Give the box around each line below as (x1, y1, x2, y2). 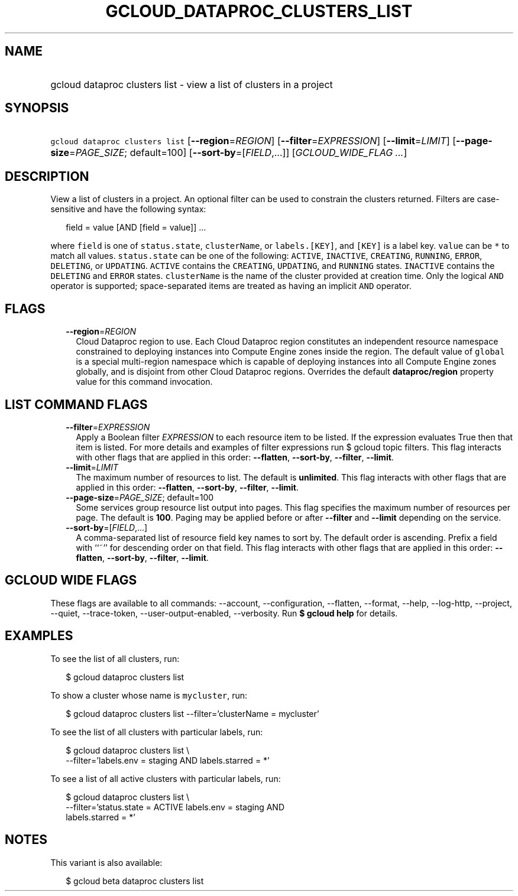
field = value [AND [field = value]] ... (66, 222, 206, 233)
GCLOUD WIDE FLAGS (5, 573, 137, 588)
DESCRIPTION (5, 168, 89, 184)
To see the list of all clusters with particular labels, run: (50, 726, 263, 737)
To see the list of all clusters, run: (50, 653, 180, 664)
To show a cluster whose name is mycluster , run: (50, 690, 248, 700)
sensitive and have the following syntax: (50, 204, 206, 215)
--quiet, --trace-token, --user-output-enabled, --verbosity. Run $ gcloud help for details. (50, 608, 398, 618)
